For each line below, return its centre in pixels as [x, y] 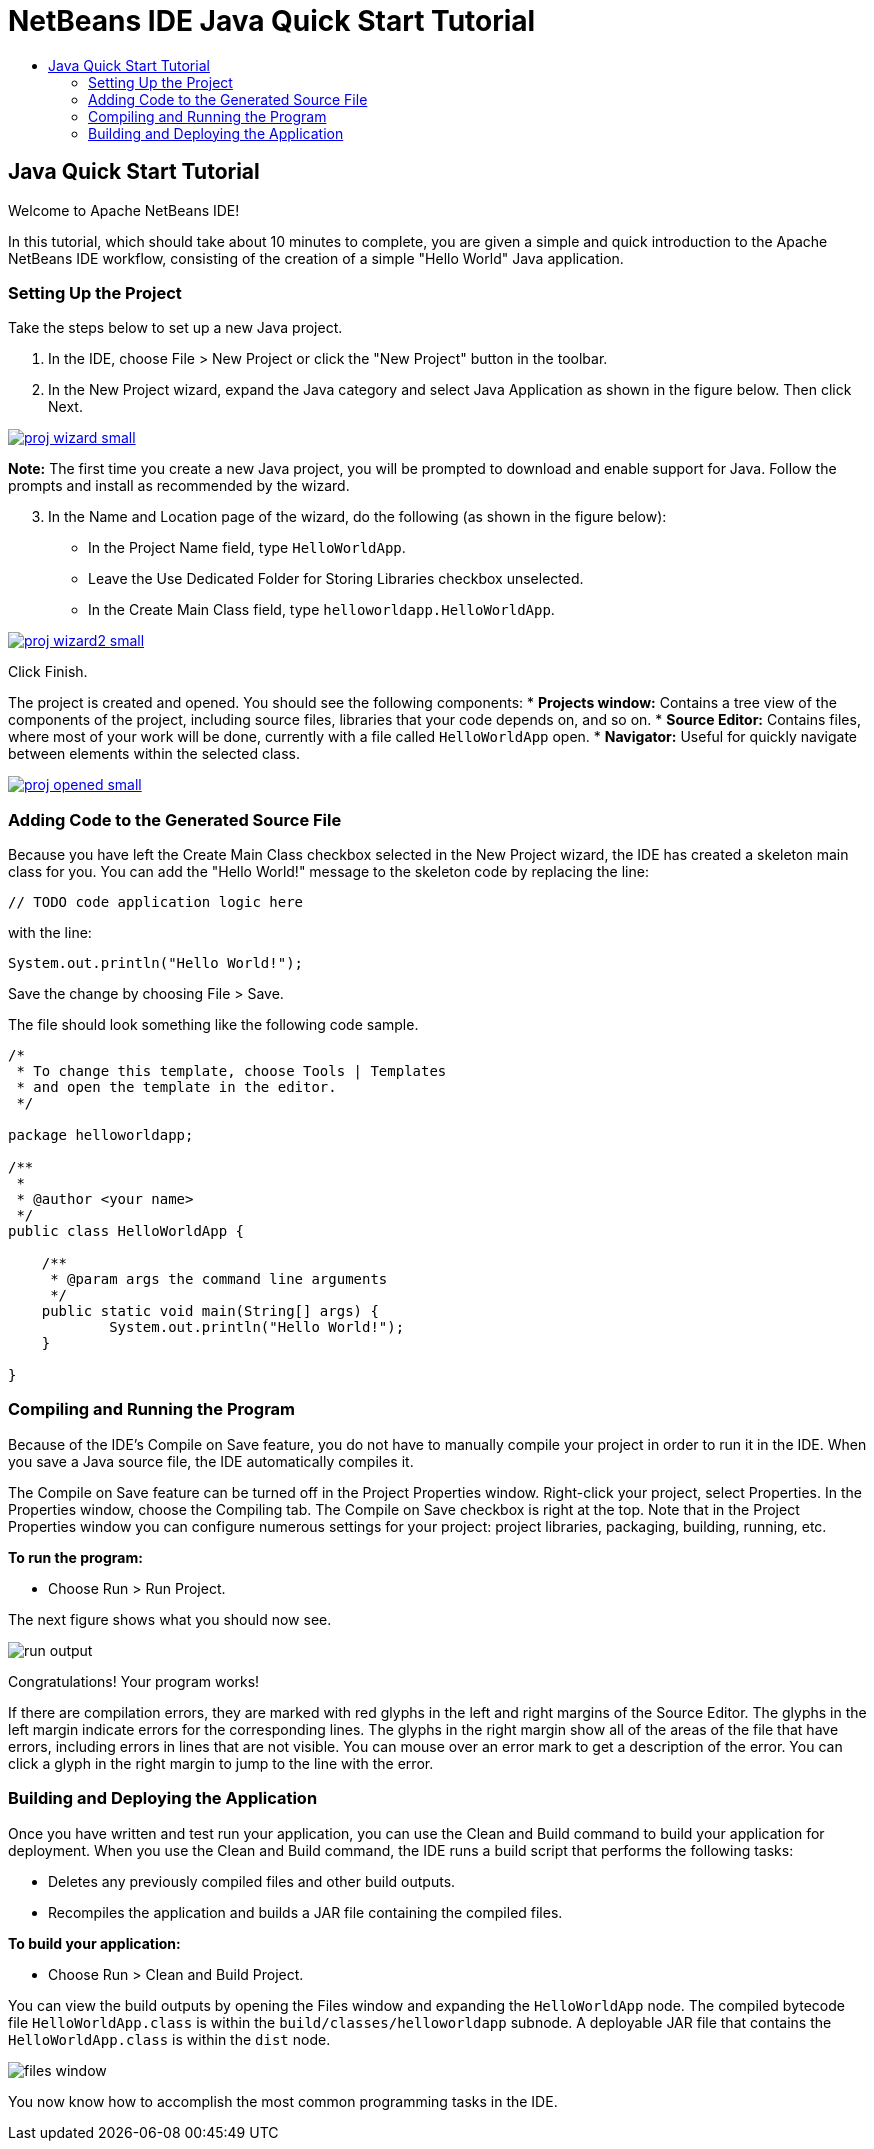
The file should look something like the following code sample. [213, 1025]
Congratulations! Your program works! [134, 1681]
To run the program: [75, 1557]
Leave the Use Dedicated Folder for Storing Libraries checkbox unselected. [336, 579]
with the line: [50, 933]
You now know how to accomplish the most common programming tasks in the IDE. [283, 2101]
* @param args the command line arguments [219, 1279]
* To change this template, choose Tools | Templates [231, 1071]
